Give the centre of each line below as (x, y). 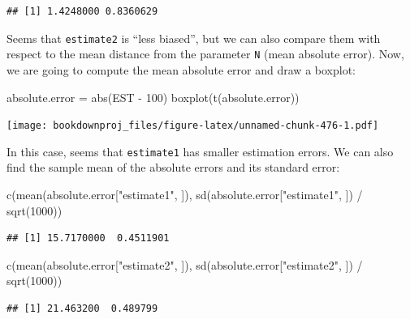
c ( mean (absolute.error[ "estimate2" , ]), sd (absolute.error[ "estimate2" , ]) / (185, 264)
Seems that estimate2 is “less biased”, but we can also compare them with (194, 38)
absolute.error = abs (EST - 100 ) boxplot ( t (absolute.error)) (153, 97)
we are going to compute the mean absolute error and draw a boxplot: (181, 69)
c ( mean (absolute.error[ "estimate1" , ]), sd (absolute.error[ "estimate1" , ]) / (185, 194)
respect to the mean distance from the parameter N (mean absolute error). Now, (205, 54)
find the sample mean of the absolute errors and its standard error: (173, 167)
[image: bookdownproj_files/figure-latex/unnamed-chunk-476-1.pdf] (193, 126)
